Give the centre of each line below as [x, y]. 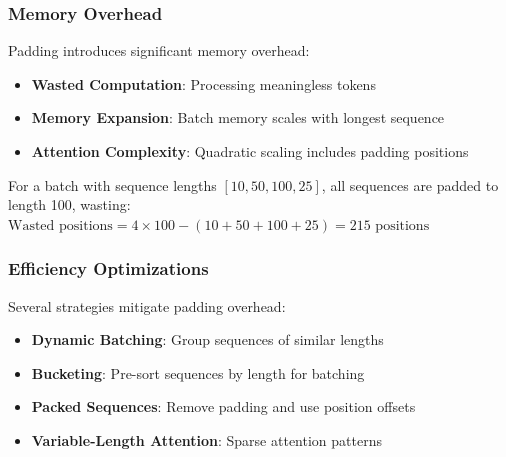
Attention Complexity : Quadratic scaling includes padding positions [250, 151]
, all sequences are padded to [410, 184]
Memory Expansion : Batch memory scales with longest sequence [238, 117]
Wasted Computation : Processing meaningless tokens [203, 83]
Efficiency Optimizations [108, 268]
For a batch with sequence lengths [112, 184]
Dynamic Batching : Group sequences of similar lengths [207, 339]
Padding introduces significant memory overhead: [159, 50]
